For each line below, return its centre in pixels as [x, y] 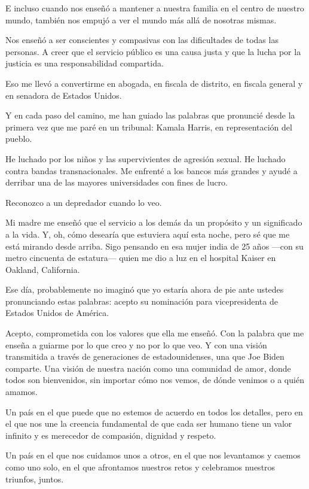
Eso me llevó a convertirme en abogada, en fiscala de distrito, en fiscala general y [154, 83]
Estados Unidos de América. [57, 313]
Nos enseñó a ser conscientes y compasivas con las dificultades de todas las [142, 40]
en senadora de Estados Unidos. [64, 95]
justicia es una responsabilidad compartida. [85, 63]
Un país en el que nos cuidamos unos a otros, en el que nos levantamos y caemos [153, 455]
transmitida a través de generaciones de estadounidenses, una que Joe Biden [145, 356]
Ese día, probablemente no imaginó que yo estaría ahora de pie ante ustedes [145, 289]
